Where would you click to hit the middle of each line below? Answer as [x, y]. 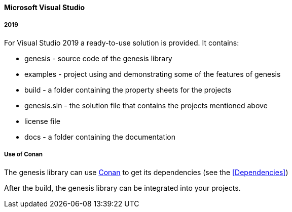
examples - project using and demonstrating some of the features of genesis [153, 74]
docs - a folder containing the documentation [100, 137]
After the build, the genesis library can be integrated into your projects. [122, 188]
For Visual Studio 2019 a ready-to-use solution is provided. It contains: [122, 43]
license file [42, 121]
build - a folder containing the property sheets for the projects [128, 90]
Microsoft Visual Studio [45, 7]
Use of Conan [24, 155]
